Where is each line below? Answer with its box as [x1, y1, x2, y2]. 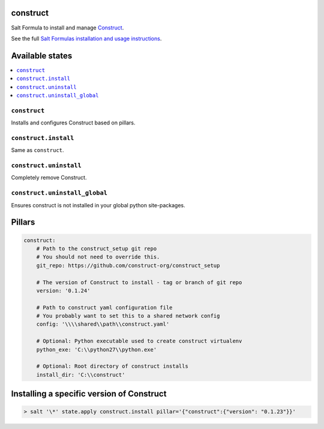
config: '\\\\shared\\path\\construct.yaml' [36, 321, 170, 327]
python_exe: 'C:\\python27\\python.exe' [36, 346, 157, 353]
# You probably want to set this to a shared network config [36, 312, 220, 320]
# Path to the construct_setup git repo [36, 245, 157, 252]
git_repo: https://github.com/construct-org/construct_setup [36, 262, 220, 269]
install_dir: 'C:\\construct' [36, 371, 125, 378]
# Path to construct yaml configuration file [36, 304, 173, 311]
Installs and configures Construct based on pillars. [11, 119, 136, 126]
